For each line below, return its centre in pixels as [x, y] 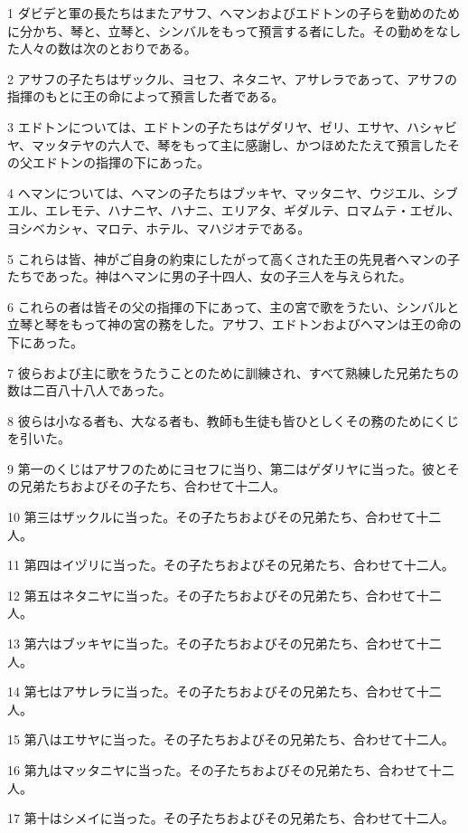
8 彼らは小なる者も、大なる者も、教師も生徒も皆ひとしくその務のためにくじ [234, 420]
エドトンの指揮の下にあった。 [121, 162]
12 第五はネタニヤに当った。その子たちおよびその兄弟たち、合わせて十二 [225, 595]
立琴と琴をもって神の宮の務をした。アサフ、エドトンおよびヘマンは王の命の [234, 324]
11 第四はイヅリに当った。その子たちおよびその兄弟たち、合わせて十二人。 [231, 565]
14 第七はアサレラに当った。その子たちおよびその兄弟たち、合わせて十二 [225, 691]
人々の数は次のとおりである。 [108, 48]
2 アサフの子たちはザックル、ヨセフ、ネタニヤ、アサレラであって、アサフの [233, 78]
